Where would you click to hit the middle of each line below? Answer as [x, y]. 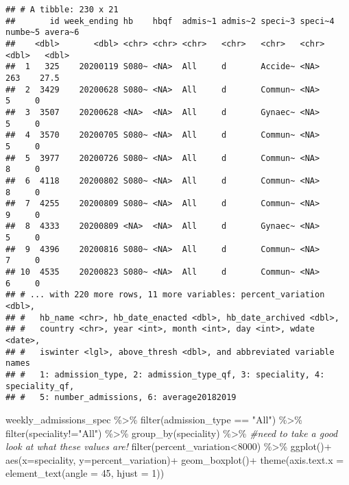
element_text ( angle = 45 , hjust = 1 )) [85, 473]
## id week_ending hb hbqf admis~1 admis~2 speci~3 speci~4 [170, 21]
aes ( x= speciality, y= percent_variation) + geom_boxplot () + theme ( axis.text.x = [175, 459]
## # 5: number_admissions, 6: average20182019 [121, 398]
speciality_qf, [40, 386]
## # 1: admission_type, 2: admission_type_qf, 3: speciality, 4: [165, 375]
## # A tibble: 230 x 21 [62, 10]
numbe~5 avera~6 [43, 33]
